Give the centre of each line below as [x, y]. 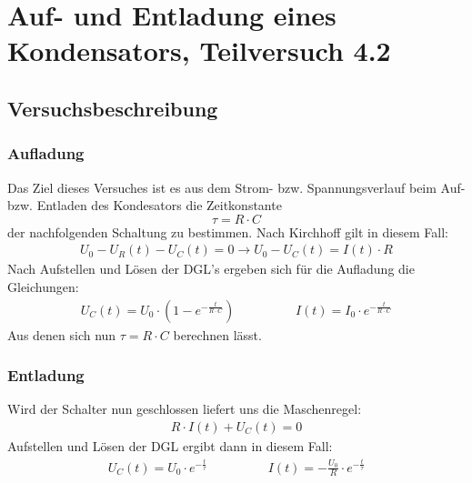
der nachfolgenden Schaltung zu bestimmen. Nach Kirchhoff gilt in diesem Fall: [228, 231]
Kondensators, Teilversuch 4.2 [199, 50]
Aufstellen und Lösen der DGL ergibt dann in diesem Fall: [170, 446]
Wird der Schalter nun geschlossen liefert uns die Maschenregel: [185, 409]
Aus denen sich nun [62, 334]
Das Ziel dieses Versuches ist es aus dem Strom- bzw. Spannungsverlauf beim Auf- [236, 187]
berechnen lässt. [217, 334]
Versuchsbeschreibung [113, 108]
